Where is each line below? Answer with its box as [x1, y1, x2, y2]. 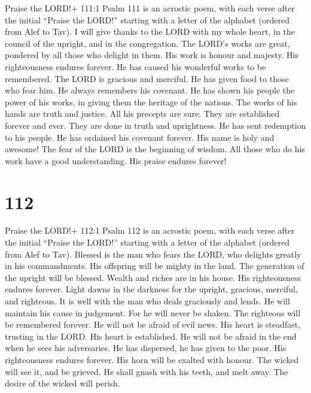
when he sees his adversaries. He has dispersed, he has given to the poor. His [5, 341, 286, 354]
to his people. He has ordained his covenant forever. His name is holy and [5, 131, 275, 143]
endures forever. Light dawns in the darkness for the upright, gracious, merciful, [5, 283, 298, 295]
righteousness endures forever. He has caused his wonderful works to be [5, 60, 266, 72]
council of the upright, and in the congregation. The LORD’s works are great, [5, 37, 290, 49]
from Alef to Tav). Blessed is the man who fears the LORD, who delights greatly [5, 247, 301, 260]
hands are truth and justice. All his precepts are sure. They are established [5, 107, 280, 120]
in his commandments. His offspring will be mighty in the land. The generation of [5, 259, 304, 272]
